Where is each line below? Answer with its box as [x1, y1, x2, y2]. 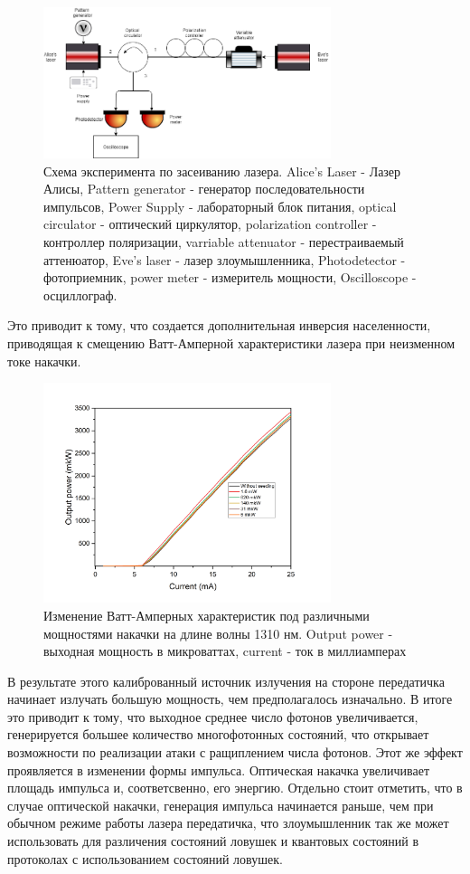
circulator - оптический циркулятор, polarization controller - [43, 214, 377, 233]
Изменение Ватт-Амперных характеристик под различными [43, 605, 370, 624]
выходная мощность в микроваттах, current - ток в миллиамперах [43, 641, 407, 660]
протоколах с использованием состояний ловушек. [7, 849, 283, 868]
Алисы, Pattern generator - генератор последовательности [43, 179, 365, 198]
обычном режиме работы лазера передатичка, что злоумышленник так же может [7, 813, 449, 832]
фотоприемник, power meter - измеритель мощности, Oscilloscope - [43, 268, 417, 287]
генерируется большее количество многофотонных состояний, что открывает [7, 725, 429, 744]
